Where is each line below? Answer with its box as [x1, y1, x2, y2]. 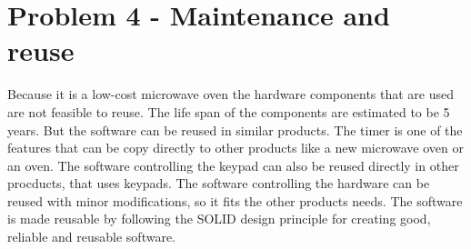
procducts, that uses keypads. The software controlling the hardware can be [7, 174, 430, 193]
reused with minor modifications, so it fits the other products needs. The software [7, 191, 463, 210]
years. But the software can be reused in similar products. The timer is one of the [7, 120, 463, 139]
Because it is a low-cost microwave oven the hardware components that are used [7, 85, 455, 104]
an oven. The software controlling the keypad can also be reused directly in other [7, 155, 459, 174]
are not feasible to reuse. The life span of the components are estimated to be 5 [7, 102, 450, 121]
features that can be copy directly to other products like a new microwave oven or [7, 138, 465, 157]
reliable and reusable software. [7, 227, 175, 246]
